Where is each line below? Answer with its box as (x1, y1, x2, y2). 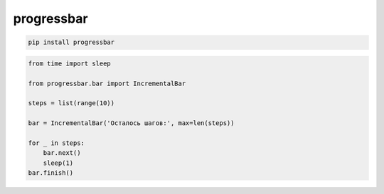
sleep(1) (43, 158, 74, 167)
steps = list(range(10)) (28, 99, 115, 107)
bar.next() (43, 149, 81, 157)
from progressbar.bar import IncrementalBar (28, 79, 186, 87)
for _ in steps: (28, 139, 85, 147)
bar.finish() (28, 169, 74, 177)
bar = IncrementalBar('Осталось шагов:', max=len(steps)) (28, 119, 235, 127)
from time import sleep (28, 59, 112, 68)
